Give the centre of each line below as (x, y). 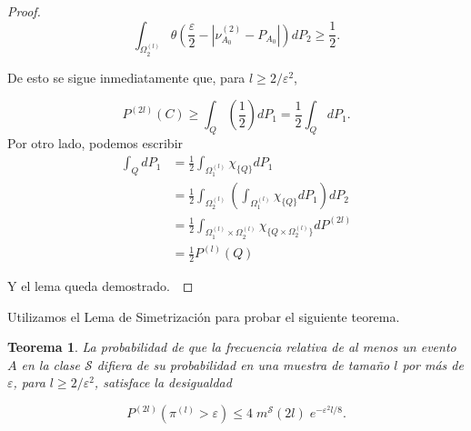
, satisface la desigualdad (163, 382)
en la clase (50, 364)
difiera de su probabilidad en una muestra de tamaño (243, 364)
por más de (433, 364)
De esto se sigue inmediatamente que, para (126, 77)
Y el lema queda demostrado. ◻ (100, 285)
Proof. (24, 11)
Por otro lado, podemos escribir (95, 142)
